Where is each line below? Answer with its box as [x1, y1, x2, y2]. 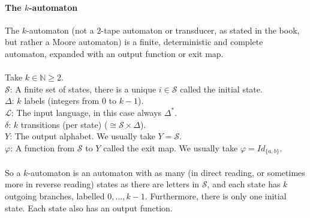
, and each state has [207, 178, 281, 190]
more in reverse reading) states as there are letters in [5, 178, 200, 190]
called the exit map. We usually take [103, 141, 238, 154]
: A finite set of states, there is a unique [10, 82, 156, 95]
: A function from [10, 141, 75, 154]
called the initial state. [180, 82, 263, 95]
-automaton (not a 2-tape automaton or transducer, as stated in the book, [26, 23, 300, 36]
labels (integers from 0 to [24, 94, 117, 107]
